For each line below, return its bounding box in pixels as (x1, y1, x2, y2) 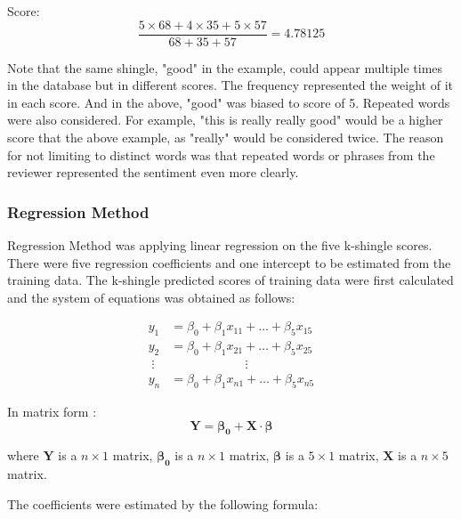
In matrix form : (7, 401, 97, 420)
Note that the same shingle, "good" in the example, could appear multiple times (7, 58, 443, 77)
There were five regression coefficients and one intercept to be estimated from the (7, 253, 451, 272)
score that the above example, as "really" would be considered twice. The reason (7, 128, 444, 147)
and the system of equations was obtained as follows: (7, 288, 295, 306)
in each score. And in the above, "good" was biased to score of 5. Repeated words (7, 93, 450, 111)
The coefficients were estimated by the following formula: (7, 494, 319, 513)
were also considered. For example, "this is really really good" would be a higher (7, 110, 443, 129)
